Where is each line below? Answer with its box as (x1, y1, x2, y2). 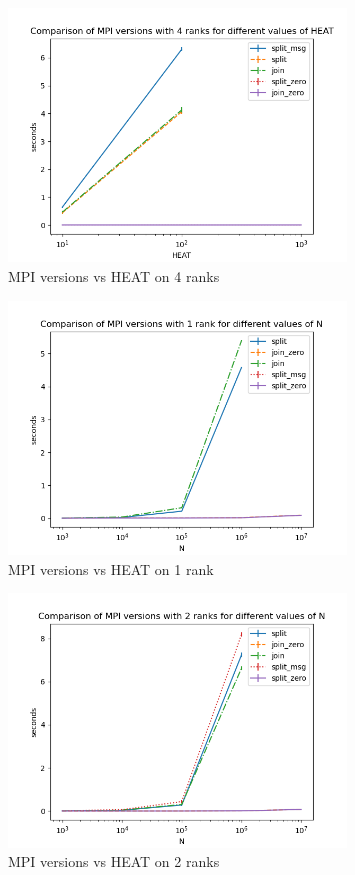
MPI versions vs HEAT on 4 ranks (8, 265, 220, 286)
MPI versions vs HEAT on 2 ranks (8, 851, 220, 872)
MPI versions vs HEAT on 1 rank (8, 558, 214, 579)
